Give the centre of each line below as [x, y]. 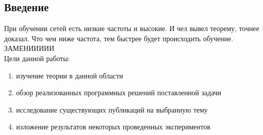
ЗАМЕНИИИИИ [29, 48]
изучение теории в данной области [70, 75]
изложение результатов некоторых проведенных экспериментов [113, 127]
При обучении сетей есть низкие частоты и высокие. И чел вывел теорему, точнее [132, 28]
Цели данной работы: [37, 58]
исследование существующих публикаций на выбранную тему [112, 109]
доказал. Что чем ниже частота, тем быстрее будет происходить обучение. [119, 38]
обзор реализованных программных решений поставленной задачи [119, 92]
